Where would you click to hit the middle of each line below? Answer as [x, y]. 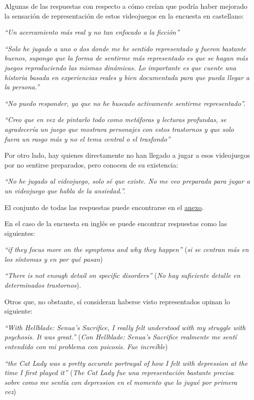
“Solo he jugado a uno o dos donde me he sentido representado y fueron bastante [125, 48]
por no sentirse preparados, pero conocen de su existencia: [91, 164]
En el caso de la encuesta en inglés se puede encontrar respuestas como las [116, 223]
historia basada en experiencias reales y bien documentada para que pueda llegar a [127, 77]
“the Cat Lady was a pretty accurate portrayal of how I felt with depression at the [126, 363]
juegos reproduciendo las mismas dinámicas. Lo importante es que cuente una [120, 67]
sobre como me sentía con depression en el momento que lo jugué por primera [121, 382]
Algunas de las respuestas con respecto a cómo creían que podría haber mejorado [126, 6]
